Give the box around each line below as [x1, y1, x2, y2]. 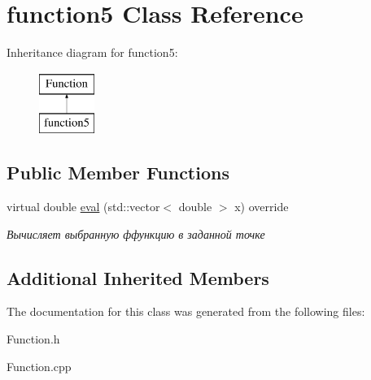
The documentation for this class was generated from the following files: [7, 303, 365, 320]
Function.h [7, 330, 60, 348]
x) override [234, 198, 289, 215]
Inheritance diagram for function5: [7, 44, 178, 61]
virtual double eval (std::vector [7, 198, 160, 215]
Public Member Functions [7, 160, 229, 185]
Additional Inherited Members [7, 265, 269, 290]
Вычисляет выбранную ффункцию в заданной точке [7, 225, 265, 242]
